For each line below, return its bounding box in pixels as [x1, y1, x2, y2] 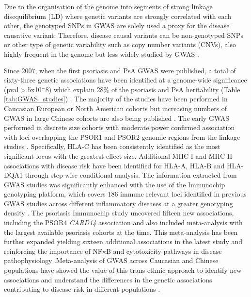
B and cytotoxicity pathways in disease [106, 246, 222, 256]
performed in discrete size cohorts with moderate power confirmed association [4, 122, 235, 132]
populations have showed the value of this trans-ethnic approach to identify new [4, 265, 242, 275]
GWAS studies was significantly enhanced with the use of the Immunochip [4, 179, 225, 189]
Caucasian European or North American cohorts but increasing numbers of [4, 103, 227, 113]
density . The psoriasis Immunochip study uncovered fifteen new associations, [4, 208, 234, 218]
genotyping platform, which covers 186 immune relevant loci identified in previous [4, 189, 247, 199]
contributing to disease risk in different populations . [4, 284, 160, 294]
